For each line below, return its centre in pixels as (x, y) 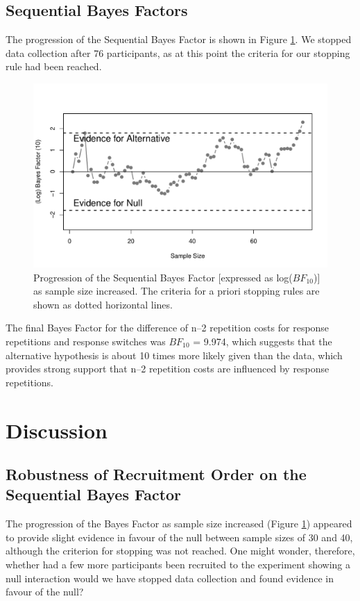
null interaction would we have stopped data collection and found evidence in (170, 578)
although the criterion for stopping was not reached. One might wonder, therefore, (180, 551)
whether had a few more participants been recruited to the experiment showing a (178, 565)
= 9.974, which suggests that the (263, 341)
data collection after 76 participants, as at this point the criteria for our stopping (178, 52)
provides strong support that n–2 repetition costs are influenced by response (168, 369)
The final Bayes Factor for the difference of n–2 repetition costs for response (168, 328)
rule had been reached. (54, 66)
